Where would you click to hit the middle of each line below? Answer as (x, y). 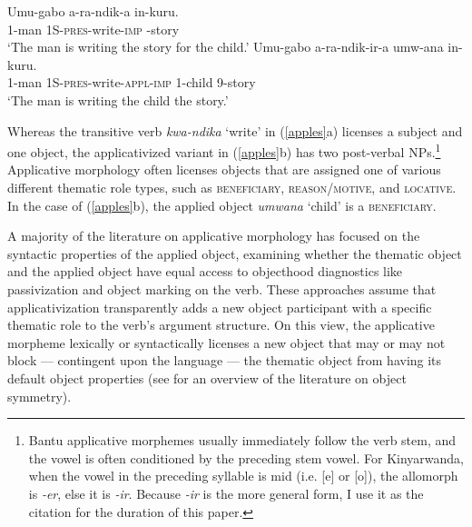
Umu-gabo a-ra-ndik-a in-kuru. (93, 11)
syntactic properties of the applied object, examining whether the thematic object (235, 253)
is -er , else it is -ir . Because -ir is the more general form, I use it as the (226, 493)
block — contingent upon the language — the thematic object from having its (225, 360)
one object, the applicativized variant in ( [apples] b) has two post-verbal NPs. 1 (224, 150)
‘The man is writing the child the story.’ (118, 99)
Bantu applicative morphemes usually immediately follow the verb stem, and (242, 440)
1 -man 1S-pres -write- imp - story (93, 29)
